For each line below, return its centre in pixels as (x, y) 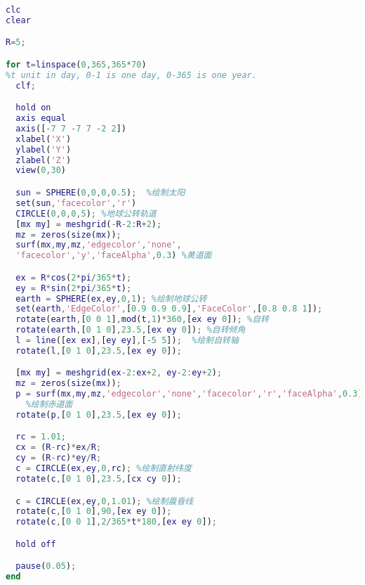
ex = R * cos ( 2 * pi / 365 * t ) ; (74, 277)
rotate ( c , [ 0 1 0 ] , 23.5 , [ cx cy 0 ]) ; (99, 478)
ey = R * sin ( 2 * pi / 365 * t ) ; (74, 288)
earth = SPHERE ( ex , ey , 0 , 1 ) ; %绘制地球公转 (111, 298)
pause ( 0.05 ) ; (46, 566)
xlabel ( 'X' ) (44, 139)
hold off (36, 544)
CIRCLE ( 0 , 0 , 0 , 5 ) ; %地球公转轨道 (86, 213)
